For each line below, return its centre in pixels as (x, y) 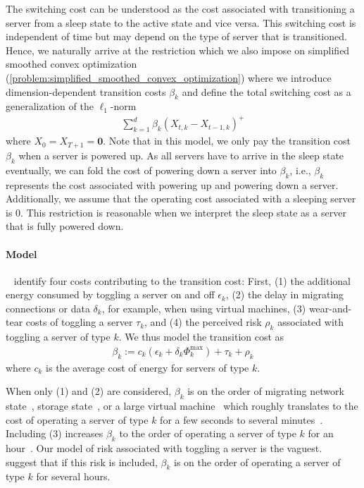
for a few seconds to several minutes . (241, 419)
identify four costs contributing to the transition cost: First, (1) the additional (182, 280)
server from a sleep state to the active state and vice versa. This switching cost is (181, 22)
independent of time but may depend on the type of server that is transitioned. (176, 36)
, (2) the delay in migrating (285, 294)
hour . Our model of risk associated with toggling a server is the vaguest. (164, 448)
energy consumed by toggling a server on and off (110, 294)
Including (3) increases (55, 433)
